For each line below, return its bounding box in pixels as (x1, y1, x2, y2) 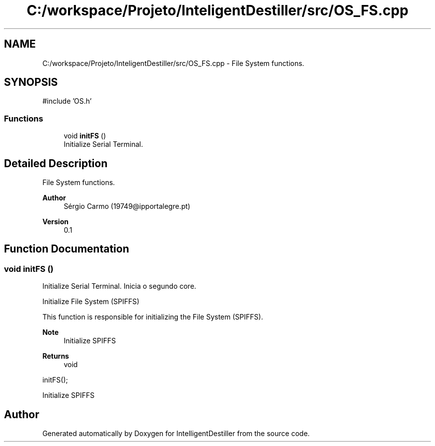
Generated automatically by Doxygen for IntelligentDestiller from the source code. (42, 429, 310, 438)
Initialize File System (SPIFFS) (42, 297, 140, 306)
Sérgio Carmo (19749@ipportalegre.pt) (64, 202, 191, 211)
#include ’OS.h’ (42, 97, 92, 106)
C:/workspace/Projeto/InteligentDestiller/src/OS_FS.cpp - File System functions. (42, 59, 304, 67)
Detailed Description (4, 157, 108, 170)
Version (42, 217, 69, 226)
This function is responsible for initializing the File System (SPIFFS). (42, 313, 263, 321)
